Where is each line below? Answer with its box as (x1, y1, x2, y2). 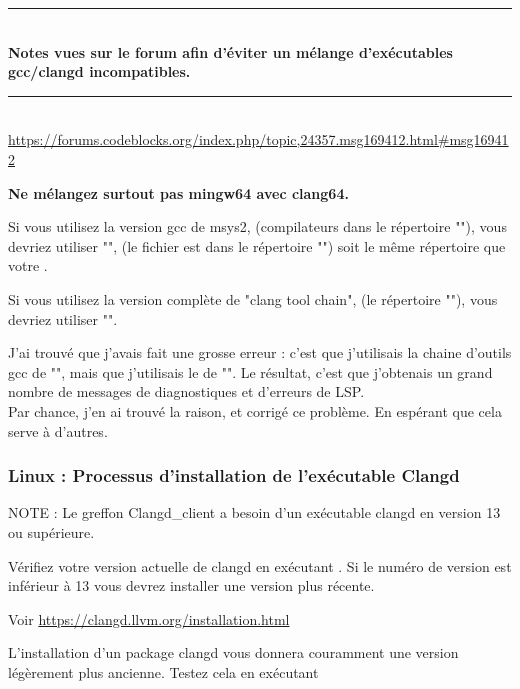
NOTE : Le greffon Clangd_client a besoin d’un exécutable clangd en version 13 (8, 502, 501, 523)
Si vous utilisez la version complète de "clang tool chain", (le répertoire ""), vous (8, 288, 498, 309)
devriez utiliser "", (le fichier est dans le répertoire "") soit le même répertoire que (8, 235, 506, 256)
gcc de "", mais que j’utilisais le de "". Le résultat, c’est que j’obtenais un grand (8, 361, 493, 382)
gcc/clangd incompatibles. (8, 61, 191, 82)
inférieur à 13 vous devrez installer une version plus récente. (8, 575, 375, 596)
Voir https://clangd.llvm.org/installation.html (8, 608, 290, 629)
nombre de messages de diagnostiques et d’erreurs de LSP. (8, 381, 365, 402)
